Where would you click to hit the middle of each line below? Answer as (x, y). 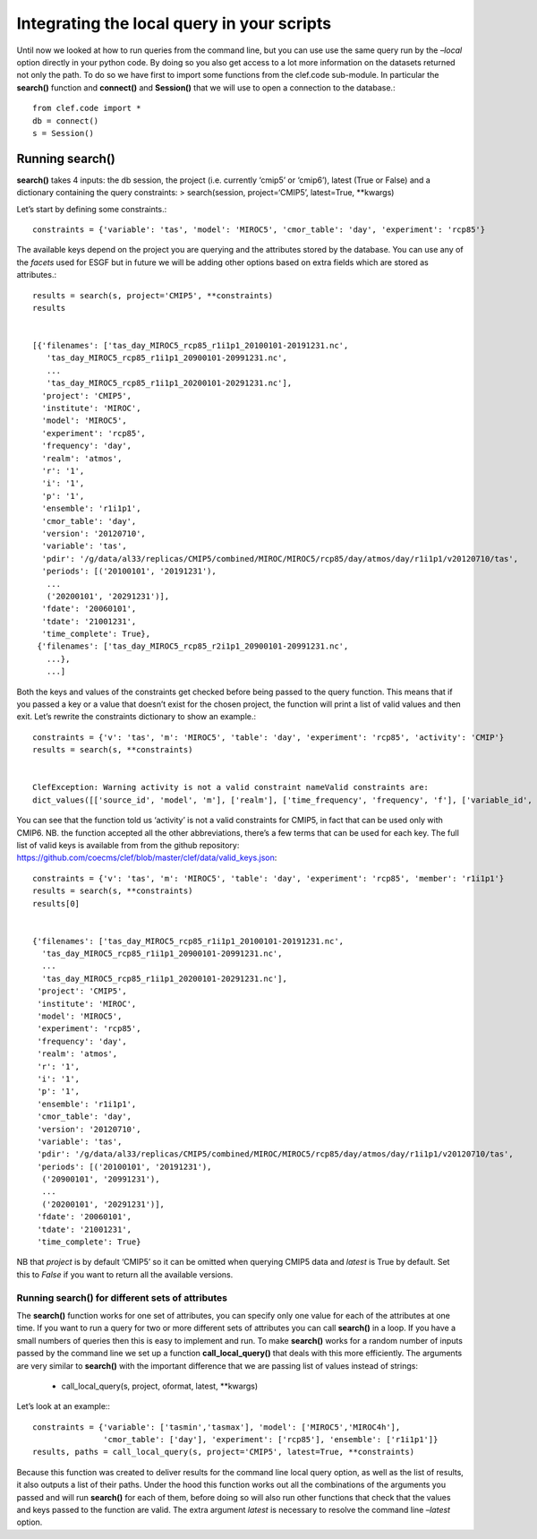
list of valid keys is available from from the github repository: (128, 845)
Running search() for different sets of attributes (122, 1297)
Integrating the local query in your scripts (174, 23)
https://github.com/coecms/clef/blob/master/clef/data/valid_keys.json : (147, 858)
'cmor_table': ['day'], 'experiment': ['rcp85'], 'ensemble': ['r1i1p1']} (271, 1440)
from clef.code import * (87, 108)
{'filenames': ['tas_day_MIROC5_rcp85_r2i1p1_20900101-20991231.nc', (193, 646)
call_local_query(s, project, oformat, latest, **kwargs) (160, 1386)
